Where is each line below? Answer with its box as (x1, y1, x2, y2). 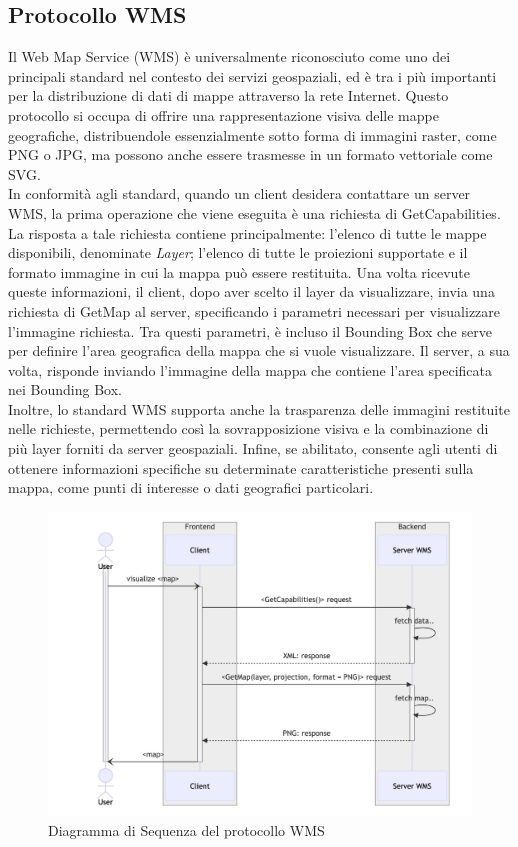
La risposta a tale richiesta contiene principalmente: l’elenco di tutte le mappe (8, 222, 487, 243)
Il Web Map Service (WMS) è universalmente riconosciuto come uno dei (8, 46, 451, 67)
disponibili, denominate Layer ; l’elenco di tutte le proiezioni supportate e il (8, 242, 468, 263)
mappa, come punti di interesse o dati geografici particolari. (8, 477, 374, 498)
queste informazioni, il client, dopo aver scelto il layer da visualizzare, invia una (8, 281, 495, 302)
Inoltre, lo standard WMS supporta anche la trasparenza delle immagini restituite (8, 398, 510, 419)
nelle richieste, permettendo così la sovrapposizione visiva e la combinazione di (8, 418, 489, 439)
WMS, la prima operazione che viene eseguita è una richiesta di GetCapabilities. (8, 202, 501, 223)
